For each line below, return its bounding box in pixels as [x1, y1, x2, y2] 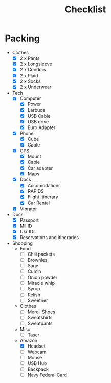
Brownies [27, 257, 48, 263]
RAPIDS [27, 188, 44, 194]
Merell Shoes [27, 308, 56, 315]
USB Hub [27, 360, 47, 366]
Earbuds [27, 107, 46, 113]
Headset [27, 343, 46, 349]
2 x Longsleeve [19, 61, 52, 67]
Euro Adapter [27, 124, 56, 131]
